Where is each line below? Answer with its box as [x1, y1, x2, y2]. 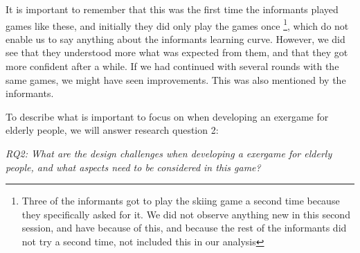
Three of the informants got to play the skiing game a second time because [21, 193, 340, 208]
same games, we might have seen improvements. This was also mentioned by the [6, 72, 346, 87]
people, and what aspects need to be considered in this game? [6, 159, 261, 174]
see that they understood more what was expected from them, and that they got [6, 45, 348, 60]
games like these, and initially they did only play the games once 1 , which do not [6, 16, 349, 33]
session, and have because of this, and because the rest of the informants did [21, 220, 347, 235]
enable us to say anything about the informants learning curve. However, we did [6, 31, 345, 46]
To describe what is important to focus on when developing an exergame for [6, 109, 329, 123]
